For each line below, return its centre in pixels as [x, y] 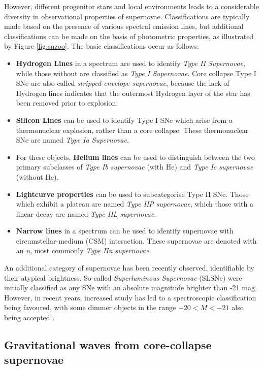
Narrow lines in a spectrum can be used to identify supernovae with [125, 231]
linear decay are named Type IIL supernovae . [86, 213]
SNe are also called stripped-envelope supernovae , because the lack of [123, 83]
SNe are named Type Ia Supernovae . [72, 140]
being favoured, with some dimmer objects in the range [90, 307]
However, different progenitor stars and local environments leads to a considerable [131, 6]
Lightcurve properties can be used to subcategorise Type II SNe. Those [132, 194]
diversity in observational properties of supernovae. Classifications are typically [127, 16]
